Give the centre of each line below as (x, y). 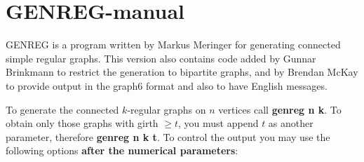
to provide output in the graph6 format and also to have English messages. (167, 85)
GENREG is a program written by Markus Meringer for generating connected (173, 45)
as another (291, 123)
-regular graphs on (167, 109)
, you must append (218, 123)
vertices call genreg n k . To (280, 109)
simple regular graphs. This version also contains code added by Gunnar (161, 58)
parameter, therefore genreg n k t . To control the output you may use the (168, 136)
